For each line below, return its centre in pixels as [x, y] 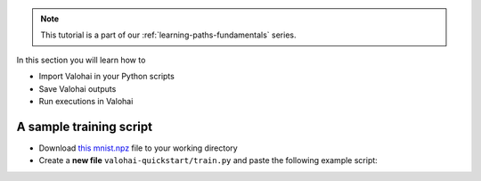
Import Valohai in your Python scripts [107, 77]
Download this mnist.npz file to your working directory [138, 148]
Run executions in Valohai [86, 101]
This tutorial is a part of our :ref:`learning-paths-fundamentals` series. [168, 35]
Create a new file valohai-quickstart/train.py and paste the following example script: [208, 160]
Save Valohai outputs [77, 88]
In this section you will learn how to [81, 60]
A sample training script [85, 126]
